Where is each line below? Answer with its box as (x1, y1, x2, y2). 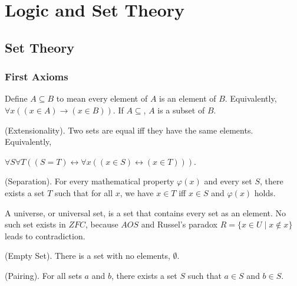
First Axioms (5, 69, 68, 84)
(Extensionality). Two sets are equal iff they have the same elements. (5, 123, 253, 136)
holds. (254, 186, 276, 199)
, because (85, 218, 118, 230)
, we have (120, 186, 154, 199)
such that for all (55, 186, 113, 199)
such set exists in (5, 218, 66, 230)
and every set (204, 175, 252, 187)
